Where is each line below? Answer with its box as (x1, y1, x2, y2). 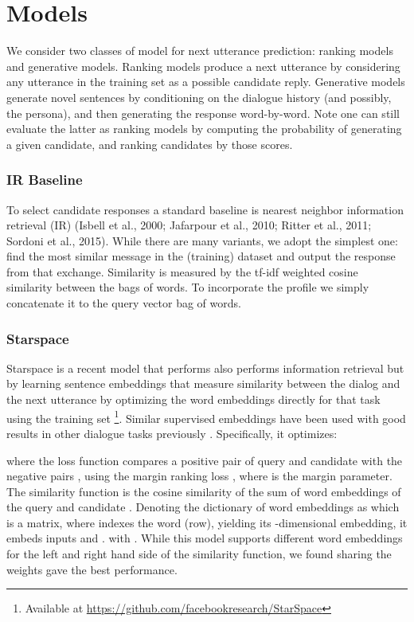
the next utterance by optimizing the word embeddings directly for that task (6, 391, 381, 408)
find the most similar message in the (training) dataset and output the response (6, 248, 396, 264)
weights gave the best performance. (6, 561, 178, 577)
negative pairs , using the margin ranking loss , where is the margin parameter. (6, 467, 393, 484)
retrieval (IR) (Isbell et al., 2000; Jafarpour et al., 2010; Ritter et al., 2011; (6, 217, 372, 233)
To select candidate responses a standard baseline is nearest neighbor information (6, 201, 404, 217)
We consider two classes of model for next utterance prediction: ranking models (6, 42, 393, 59)
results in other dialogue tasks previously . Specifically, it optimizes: (6, 424, 338, 441)
